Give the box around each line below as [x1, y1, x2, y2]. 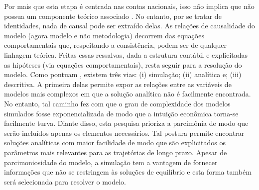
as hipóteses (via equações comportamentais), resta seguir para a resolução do [4, 59, 242, 70]
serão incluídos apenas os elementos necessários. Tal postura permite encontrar [4, 127, 245, 138]
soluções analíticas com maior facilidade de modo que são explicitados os [4, 137, 226, 148]
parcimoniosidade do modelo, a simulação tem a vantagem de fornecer [4, 157, 218, 167]
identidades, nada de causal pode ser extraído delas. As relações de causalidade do [4, 20, 255, 31]
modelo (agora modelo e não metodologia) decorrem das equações [4, 30, 204, 40]
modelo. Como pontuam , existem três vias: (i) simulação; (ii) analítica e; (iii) [4, 69, 242, 80]
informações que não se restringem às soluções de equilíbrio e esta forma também [4, 167, 252, 177]
